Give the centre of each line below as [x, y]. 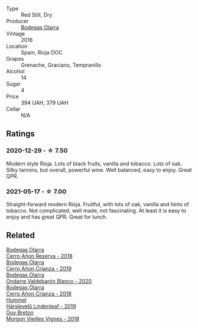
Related [21, 236]
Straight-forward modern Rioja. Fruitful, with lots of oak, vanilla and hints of [98, 204]
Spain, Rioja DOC [42, 52]
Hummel [16, 300]
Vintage [16, 34]
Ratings [21, 134]
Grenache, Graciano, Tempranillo [61, 65]
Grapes [15, 59]
